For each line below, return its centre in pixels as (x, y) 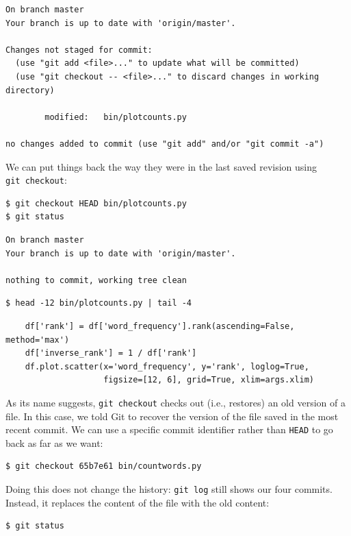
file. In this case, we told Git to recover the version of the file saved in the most (172, 416)
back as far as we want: (54, 442)
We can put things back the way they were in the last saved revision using (161, 166)
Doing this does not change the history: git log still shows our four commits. (169, 489)
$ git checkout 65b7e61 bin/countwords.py (104, 466)
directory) (30, 90)
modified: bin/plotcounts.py (116, 117)
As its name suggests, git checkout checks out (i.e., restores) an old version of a (175, 402)
